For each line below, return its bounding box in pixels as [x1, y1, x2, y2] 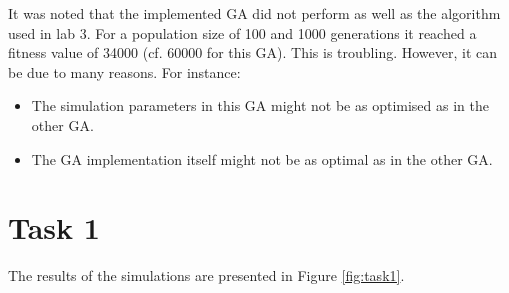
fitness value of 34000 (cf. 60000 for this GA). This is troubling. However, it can [8, 42, 498, 63]
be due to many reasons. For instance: [8, 61, 241, 82]
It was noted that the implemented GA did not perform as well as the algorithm [8, 3, 501, 23]
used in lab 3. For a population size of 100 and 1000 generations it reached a [8, 22, 477, 43]
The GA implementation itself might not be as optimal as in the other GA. [31, 148, 493, 169]
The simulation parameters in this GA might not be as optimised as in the [31, 95, 489, 116]
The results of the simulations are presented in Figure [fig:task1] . [8, 265, 405, 286]
